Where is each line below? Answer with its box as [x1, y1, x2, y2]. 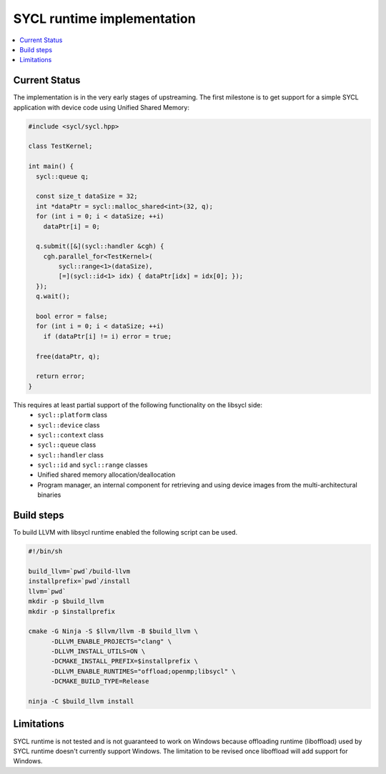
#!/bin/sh [28, 547, 63, 555]
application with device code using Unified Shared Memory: [13, 103, 189, 111]
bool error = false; [36, 312, 108, 321]
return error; [36, 372, 86, 380]
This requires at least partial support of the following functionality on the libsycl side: [13, 400, 262, 409]
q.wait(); [36, 292, 71, 300]
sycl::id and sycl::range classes [37, 461, 148, 470]
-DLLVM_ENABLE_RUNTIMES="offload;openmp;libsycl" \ [51, 667, 236, 675]
